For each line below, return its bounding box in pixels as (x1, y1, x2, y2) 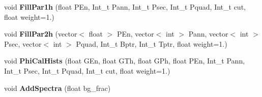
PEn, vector (117, 28, 154, 39)
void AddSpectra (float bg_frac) (4, 82, 111, 93)
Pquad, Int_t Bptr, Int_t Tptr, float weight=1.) (76, 38, 227, 49)
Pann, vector (188, 28, 228, 39)
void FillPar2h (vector (4, 28, 77, 39)
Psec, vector (4, 38, 42, 49)
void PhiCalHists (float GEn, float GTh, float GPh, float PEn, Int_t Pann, (4, 55, 245, 66)
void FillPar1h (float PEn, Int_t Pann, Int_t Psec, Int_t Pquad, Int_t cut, (4, 2, 246, 12)
